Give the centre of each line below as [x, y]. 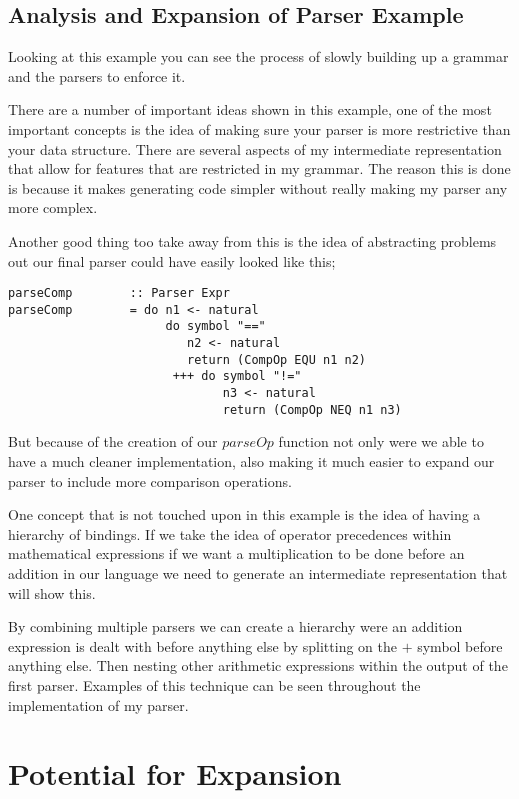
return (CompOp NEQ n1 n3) [312, 409]
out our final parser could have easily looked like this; [172, 260]
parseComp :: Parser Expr [119, 293]
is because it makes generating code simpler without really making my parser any [258, 187]
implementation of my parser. [98, 704]
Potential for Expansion [175, 773]
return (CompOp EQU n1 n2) [276, 359]
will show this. [52, 592]
